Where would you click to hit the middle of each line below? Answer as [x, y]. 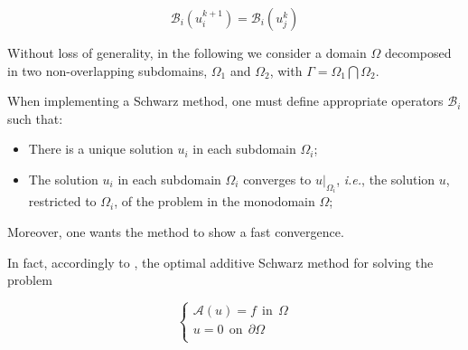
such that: [35, 118]
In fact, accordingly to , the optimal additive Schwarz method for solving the [220, 262]
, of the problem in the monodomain [215, 201]
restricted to [62, 201]
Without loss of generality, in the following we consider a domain [187, 52]
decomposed [418, 52]
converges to [277, 179]
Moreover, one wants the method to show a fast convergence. [176, 232]
